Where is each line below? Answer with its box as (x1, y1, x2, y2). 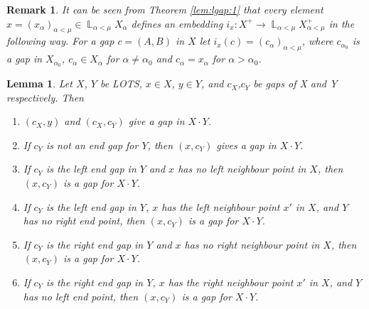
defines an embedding (131, 16, 223, 31)
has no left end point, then (23, 288, 139, 303)
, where (301, 33, 333, 48)
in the (328, 16, 355, 31)
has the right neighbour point (168, 274, 294, 289)
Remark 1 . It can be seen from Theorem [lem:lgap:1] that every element (6, 2, 323, 16)
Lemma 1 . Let (6, 76, 73, 91)
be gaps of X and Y (253, 76, 338, 91)
